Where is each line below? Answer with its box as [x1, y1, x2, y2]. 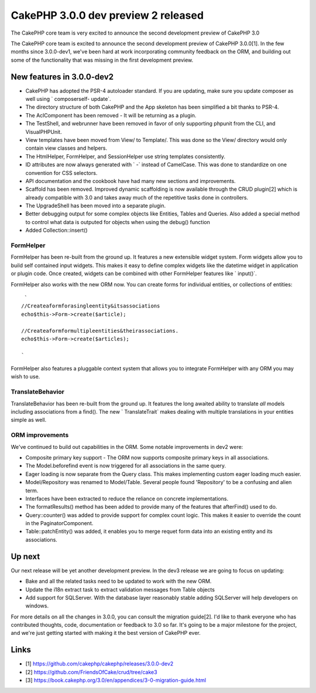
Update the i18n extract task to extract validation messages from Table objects [25, 586, 215, 593]
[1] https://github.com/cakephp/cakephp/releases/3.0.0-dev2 [25, 660, 174, 667]
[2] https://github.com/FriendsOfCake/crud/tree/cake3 [25, 668, 157, 675]
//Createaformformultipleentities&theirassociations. [21, 327, 178, 334]
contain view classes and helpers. [25, 144, 108, 152]
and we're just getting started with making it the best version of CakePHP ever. [11, 630, 201, 637]
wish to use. [11, 373, 40, 380]
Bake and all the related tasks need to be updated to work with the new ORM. [25, 578, 212, 585]
